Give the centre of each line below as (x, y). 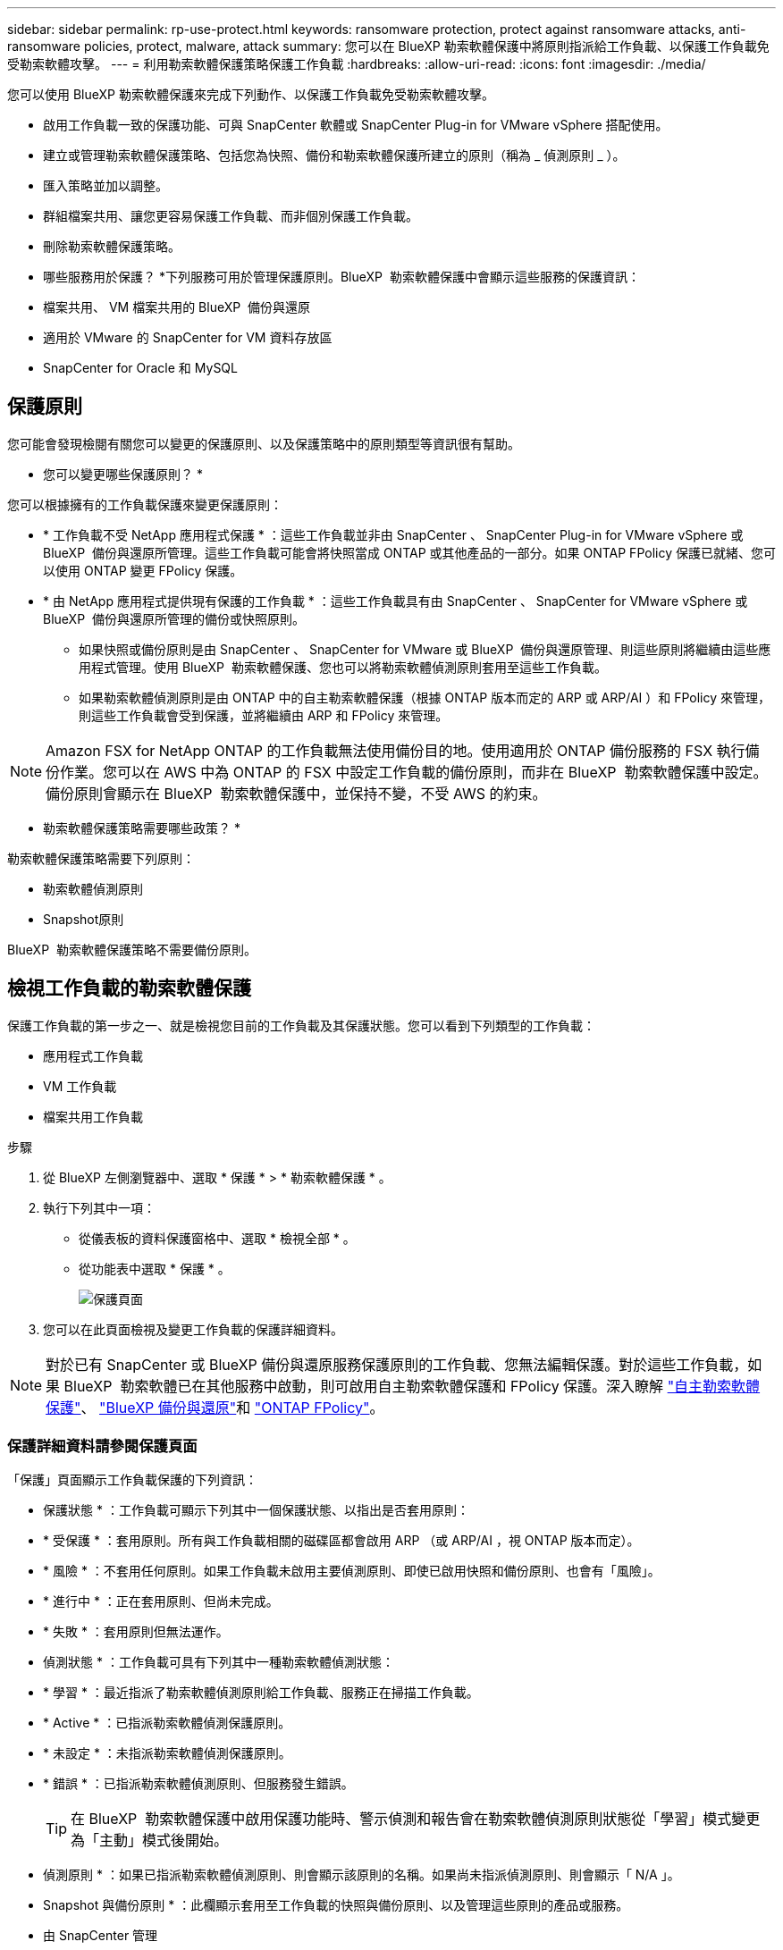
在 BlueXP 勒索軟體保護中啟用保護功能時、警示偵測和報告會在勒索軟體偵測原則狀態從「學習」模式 (401, 1819)
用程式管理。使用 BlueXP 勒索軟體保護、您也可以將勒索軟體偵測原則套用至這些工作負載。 (343, 667)
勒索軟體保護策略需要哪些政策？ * (142, 828)
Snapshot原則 (84, 919)
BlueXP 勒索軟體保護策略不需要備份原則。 (132, 949)
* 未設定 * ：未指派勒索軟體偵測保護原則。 (167, 1753)
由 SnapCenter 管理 (101, 1936)
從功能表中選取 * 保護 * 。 (155, 1268)
